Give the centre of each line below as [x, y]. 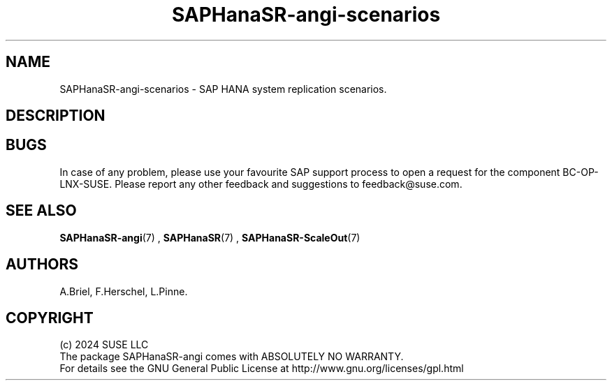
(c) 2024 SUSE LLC [104, 345]
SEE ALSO [41, 211]
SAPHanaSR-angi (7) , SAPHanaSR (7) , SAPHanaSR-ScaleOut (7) [210, 237]
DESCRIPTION [56, 116]
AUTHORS [42, 265]
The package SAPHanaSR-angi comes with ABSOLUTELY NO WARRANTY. [232, 357]
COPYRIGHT [50, 318]
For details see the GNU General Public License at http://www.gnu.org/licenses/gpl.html [262, 369]
